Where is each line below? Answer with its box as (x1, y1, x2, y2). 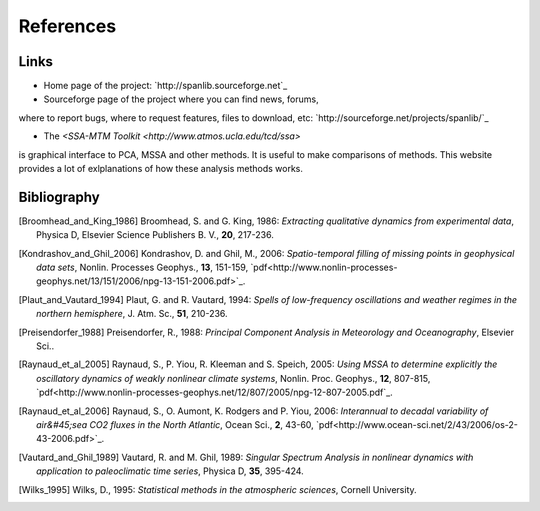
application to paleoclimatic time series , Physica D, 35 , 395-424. (36, 465, 304, 477)
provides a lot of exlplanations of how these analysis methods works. (18, 163, 304, 175)
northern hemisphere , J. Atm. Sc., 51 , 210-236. (36, 308, 229, 320)
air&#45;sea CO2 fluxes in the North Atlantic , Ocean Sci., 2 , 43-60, (36, 419, 314, 430)
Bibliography (18, 188, 100, 205)
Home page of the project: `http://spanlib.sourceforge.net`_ (43, 80, 288, 92)
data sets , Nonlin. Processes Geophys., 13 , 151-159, (36, 261, 249, 274)
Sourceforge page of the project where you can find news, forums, (43, 93, 319, 105)
